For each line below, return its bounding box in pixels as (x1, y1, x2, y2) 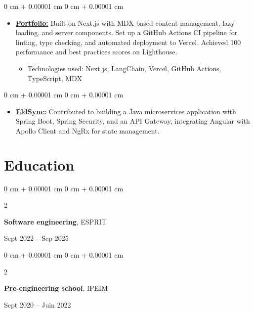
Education (4, 154, 75, 175)
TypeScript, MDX (27, 73, 82, 83)
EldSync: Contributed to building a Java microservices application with (15, 106, 236, 116)
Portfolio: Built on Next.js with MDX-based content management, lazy (15, 17, 235, 28)
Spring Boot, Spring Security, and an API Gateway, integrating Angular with (15, 116, 250, 126)
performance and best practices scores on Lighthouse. (15, 46, 177, 57)
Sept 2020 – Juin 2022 (4, 299, 71, 310)
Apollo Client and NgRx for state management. (15, 125, 160, 135)
